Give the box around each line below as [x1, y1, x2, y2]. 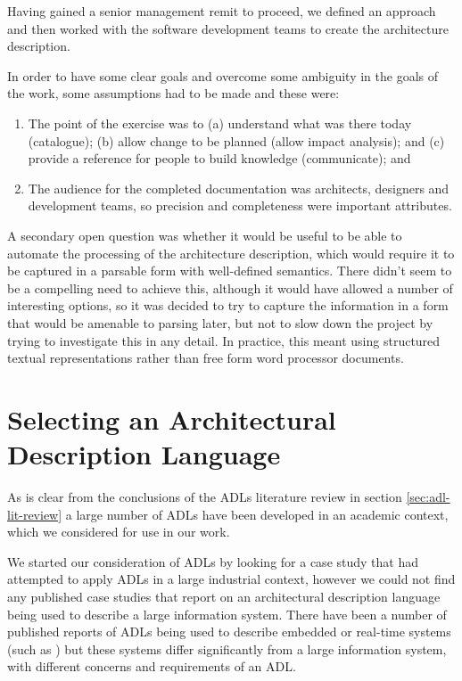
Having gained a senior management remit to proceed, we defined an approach [7, 2, 436, 20]
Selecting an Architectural [7, 400, 336, 437]
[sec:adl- [406, 488, 450, 505]
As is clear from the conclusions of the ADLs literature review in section [7, 488, 402, 505]
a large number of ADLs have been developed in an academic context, [65, 505, 449, 523]
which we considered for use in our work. [7, 522, 230, 541]
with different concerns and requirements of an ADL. [7, 657, 296, 676]
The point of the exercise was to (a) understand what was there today [28, 113, 412, 132]
